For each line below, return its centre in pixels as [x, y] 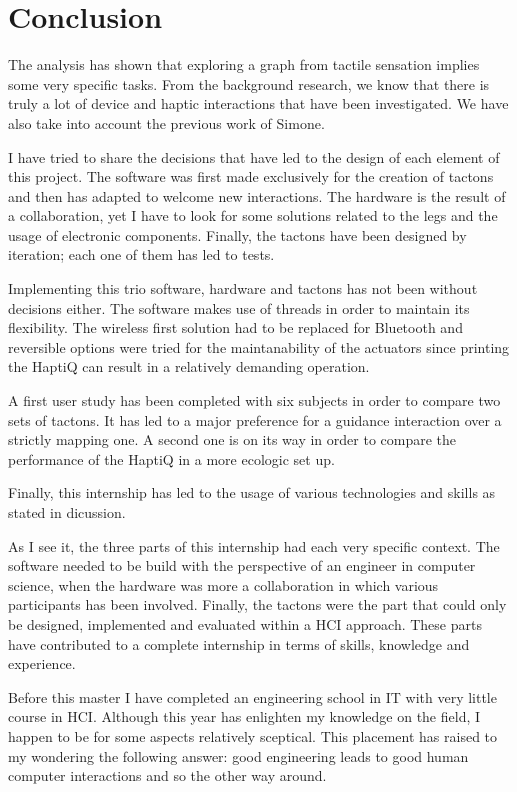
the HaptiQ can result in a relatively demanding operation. [189, 366]
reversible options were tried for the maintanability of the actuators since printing [259, 346]
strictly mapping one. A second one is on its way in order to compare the [232, 439]
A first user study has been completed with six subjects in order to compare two [254, 400]
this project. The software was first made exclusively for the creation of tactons [251, 176]
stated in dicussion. [67, 512]
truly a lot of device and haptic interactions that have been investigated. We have [258, 103]
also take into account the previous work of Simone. [166, 122]
